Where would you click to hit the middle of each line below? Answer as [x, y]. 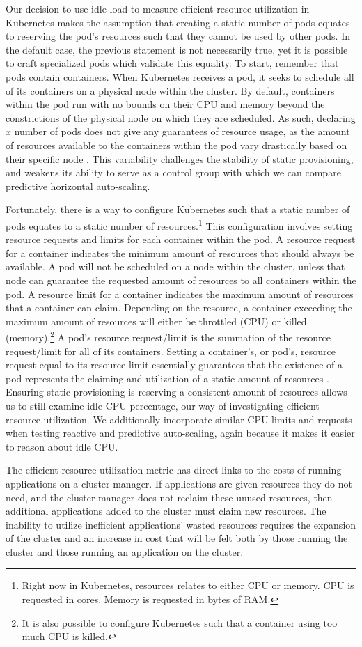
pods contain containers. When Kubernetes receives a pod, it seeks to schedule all [180, 76]
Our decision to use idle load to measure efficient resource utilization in [158, 8]
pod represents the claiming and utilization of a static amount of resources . [167, 378]
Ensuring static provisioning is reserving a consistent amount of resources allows [176, 392]
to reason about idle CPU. [62, 446]
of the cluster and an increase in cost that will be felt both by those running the [177, 538]
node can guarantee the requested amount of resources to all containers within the [181, 280]
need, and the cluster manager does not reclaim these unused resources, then [169, 497]
